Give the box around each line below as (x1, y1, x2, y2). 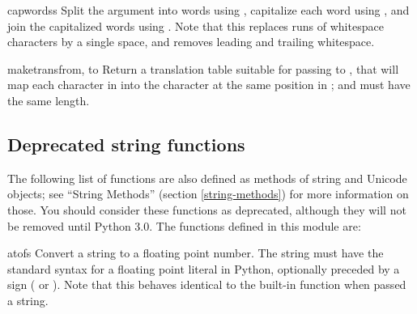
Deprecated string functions (7, 131, 245, 156)
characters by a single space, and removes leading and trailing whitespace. (7, 33, 375, 50)
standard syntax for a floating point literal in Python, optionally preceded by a (7, 260, 400, 277)
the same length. (7, 91, 90, 108)
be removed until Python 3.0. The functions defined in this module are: (7, 217, 361, 234)
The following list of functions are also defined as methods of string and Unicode (7, 169, 407, 186)
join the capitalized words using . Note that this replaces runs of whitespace (7, 17, 384, 34)
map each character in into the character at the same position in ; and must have (7, 76, 411, 93)
